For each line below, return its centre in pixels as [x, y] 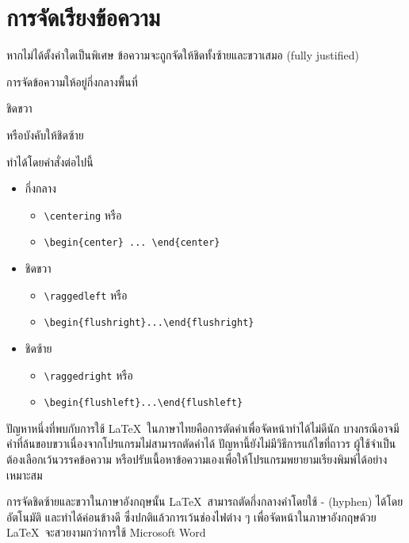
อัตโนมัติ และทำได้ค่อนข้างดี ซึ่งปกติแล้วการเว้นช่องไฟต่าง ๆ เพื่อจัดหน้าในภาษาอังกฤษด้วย [191, 516]
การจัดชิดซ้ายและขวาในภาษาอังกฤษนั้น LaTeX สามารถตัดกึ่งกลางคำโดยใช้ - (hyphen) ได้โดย [205, 501]
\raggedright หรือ [88, 375]
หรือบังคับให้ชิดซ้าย [45, 134]
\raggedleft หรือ [86, 294]
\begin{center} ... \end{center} [132, 243]
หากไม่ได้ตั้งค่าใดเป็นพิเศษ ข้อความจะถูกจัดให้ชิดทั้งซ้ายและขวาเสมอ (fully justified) [183, 55]
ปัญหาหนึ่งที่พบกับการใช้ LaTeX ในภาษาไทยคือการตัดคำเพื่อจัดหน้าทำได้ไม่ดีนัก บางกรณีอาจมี [203, 428]
